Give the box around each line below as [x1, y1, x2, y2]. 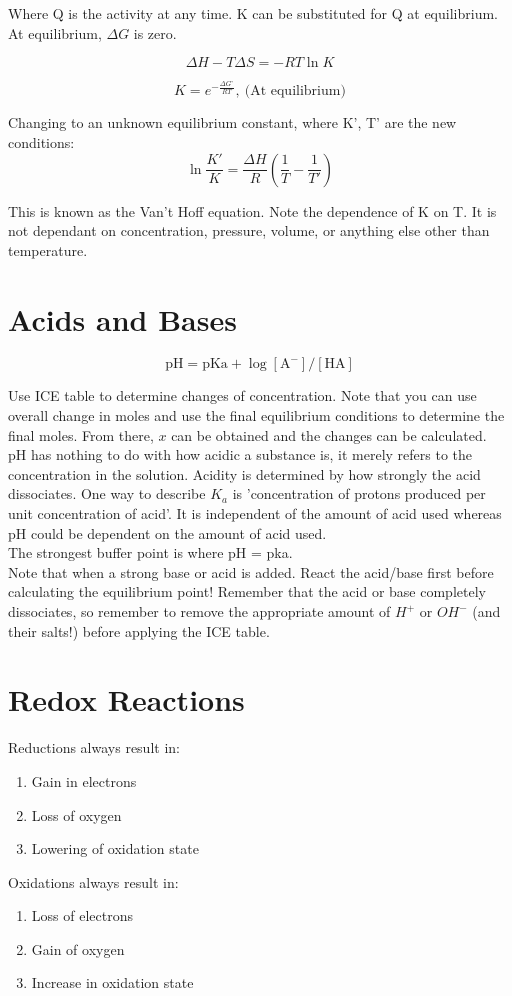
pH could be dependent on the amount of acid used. [8, 522, 327, 543]
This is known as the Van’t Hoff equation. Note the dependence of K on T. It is [8, 200, 497, 221]
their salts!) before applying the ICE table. [8, 620, 270, 641]
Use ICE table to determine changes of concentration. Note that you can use [8, 385, 477, 406]
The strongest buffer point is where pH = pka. [8, 542, 293, 563]
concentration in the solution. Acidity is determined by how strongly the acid [8, 463, 481, 484]
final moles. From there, [8, 424, 154, 445]
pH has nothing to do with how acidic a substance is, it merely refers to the [8, 444, 473, 465]
